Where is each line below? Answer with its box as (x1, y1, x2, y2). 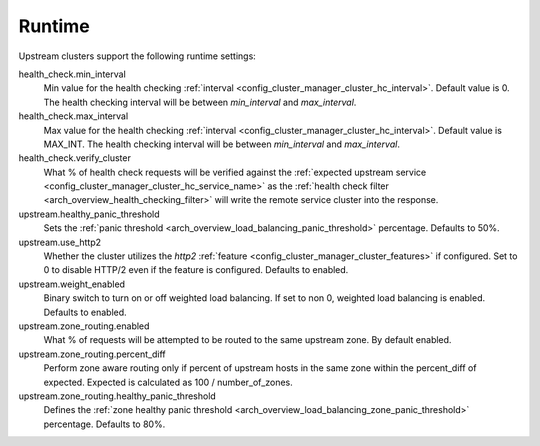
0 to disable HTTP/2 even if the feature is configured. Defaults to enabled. (43, 264, 349, 276)
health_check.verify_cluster (18, 152, 132, 164)
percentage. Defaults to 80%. (43, 418, 166, 430)
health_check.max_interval (18, 110, 129, 122)
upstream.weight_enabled (18, 278, 125, 290)
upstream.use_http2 (18, 236, 102, 248)
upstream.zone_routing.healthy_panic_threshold (18, 390, 217, 402)
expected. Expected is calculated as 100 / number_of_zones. (43, 376, 294, 388)
